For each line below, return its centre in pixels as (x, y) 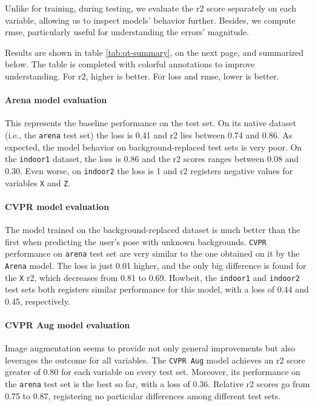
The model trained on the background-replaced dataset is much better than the (153, 229)
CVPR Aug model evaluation (68, 324)
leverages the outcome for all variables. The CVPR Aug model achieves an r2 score (155, 360)
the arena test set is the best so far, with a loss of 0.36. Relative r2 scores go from (157, 384)
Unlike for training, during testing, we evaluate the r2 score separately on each (151, 8)
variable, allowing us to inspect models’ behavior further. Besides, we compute (150, 20)
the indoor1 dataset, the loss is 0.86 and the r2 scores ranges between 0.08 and (152, 159)
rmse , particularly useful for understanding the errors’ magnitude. (127, 32)
